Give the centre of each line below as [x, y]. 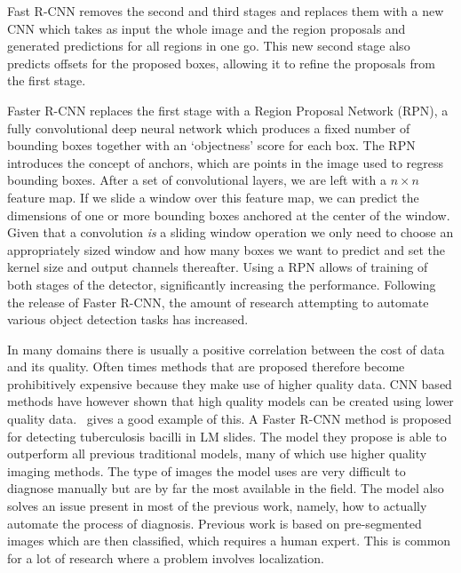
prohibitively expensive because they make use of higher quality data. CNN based [230, 383]
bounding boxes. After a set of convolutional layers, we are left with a [197, 180]
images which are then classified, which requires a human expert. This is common [229, 541]
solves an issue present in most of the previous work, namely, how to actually [217, 506]
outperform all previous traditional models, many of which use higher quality [217, 454]
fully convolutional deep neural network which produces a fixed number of [209, 127]
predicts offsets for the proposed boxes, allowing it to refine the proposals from [221, 63]
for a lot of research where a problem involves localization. [166, 557]
